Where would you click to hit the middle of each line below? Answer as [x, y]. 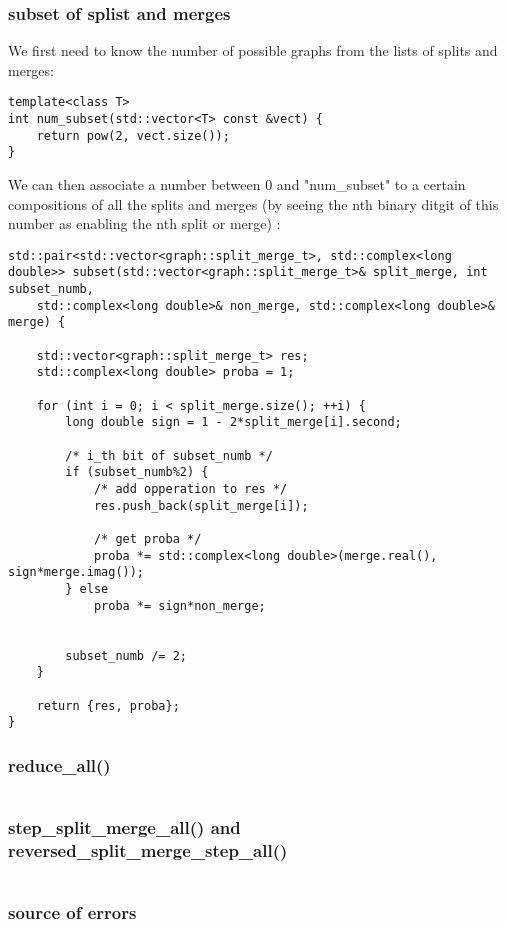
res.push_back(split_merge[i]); [201, 505]
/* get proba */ [147, 538]
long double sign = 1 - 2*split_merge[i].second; [233, 422]
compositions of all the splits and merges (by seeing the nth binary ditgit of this [253, 203]
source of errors [72, 912]
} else [87, 588]
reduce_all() [59, 764]
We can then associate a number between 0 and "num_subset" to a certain [237, 184]
